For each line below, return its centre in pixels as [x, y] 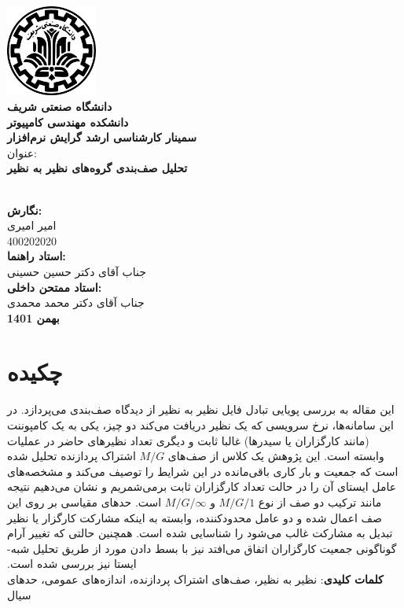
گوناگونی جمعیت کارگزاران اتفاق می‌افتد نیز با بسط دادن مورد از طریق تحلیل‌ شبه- [202, 548]
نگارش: [25, 210]
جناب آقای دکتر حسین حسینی [77, 271]
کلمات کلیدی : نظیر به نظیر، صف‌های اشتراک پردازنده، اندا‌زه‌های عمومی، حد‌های [195, 579]
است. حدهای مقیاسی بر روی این [84, 501]
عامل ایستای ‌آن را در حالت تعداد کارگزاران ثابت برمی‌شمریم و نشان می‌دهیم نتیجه [202, 486]
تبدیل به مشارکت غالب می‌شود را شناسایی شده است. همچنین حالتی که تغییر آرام [200, 533]
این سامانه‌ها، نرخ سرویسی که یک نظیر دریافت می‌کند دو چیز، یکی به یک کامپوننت [200, 425]
